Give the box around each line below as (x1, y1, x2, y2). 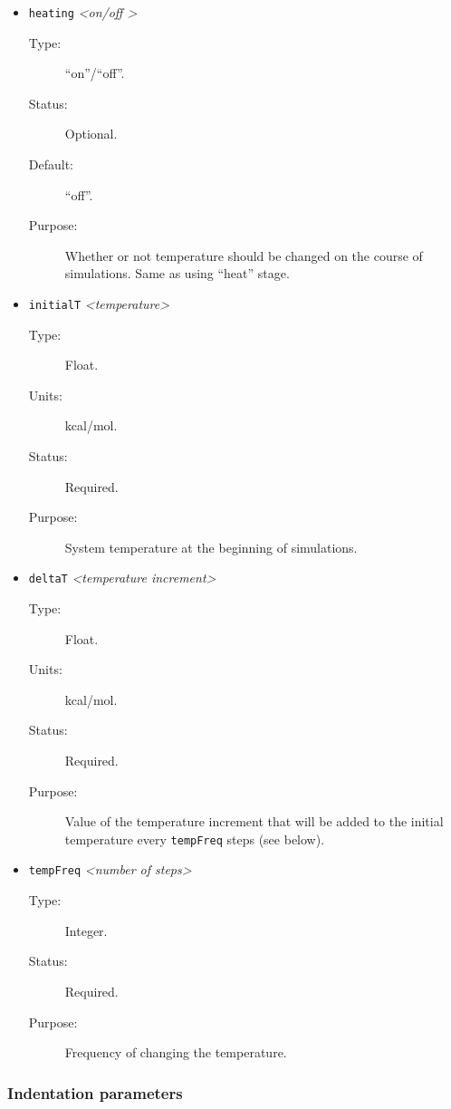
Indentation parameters (7, 1081, 183, 1104)
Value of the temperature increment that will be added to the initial (64, 812, 444, 831)
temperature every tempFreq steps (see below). (64, 829, 325, 848)
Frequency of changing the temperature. (64, 1043, 287, 1062)
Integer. (64, 921, 108, 940)
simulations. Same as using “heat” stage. (64, 264, 290, 283)
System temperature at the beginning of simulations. (64, 537, 358, 556)
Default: (28, 155, 74, 174)
